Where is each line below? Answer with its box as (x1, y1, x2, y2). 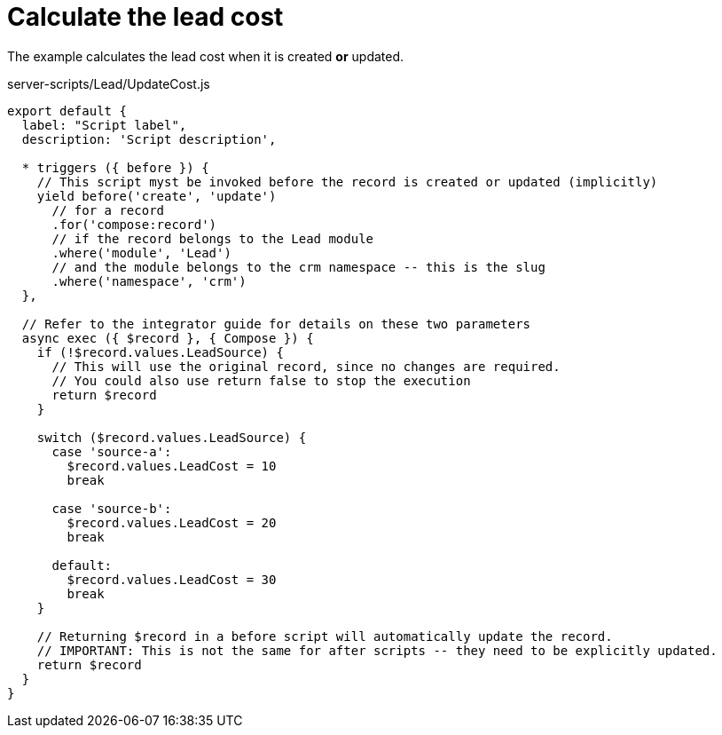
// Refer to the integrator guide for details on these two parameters (21, 316, 531, 331)
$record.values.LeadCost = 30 (67, 572, 277, 587)
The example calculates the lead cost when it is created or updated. (7, 48, 404, 64)
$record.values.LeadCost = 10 (67, 458, 277, 473)
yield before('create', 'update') (36, 188, 277, 203)
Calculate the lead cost (7, 2, 284, 32)
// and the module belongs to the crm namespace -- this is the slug (51, 259, 545, 274)
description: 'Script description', (21, 131, 277, 146)
